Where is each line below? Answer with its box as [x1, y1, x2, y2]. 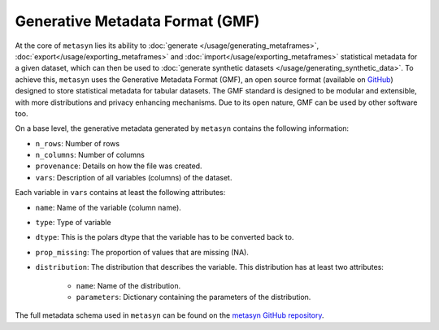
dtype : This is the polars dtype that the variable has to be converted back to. [35, 232, 294, 242]
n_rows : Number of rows [35, 138, 120, 148]
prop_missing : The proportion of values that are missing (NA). [35, 247, 250, 257]
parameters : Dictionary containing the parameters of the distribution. [76, 292, 311, 302]
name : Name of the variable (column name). [35, 202, 182, 212]
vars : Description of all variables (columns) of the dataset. [35, 172, 233, 182]
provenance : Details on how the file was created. [35, 161, 202, 171]
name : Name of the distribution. [76, 280, 181, 290]
